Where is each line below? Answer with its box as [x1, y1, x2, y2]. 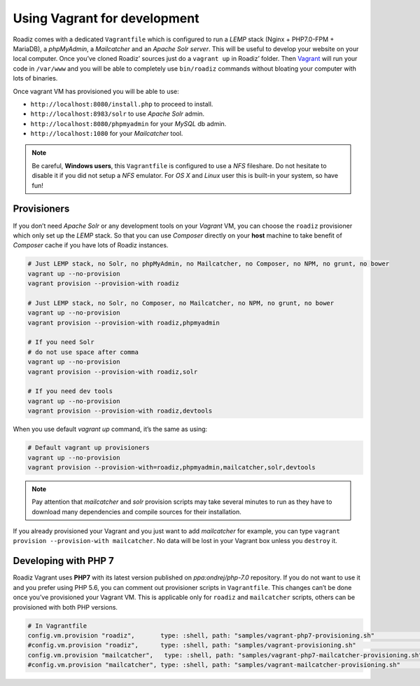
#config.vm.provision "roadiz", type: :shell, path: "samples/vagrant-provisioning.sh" [27, 641, 356, 650]
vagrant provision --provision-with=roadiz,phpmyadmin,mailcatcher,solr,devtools [27, 463, 316, 471]
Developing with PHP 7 [13, 555, 115, 567]
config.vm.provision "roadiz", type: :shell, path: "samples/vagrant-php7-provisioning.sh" [27, 631, 374, 639]
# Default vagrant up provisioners [27, 444, 150, 452]
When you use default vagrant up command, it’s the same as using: [13, 425, 208, 434]
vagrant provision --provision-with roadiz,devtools [27, 407, 213, 415]
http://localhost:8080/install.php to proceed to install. [30, 100, 213, 108]
